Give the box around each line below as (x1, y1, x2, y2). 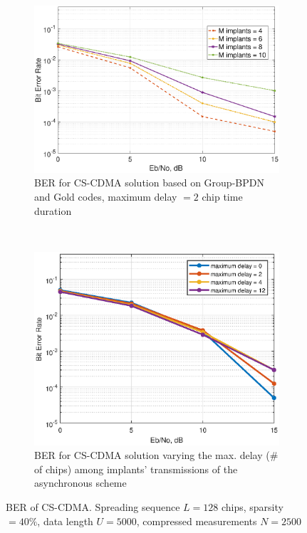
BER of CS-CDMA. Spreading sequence (6, 499, 180, 514)
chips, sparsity (221, 499, 283, 514)
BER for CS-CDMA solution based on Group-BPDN (34, 175, 264, 190)
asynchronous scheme (34, 475, 127, 490)
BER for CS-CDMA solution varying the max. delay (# (34, 448, 279, 463)
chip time (202, 189, 243, 204)
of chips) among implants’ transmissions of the (34, 461, 238, 476)
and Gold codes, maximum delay (34, 189, 177, 204)
